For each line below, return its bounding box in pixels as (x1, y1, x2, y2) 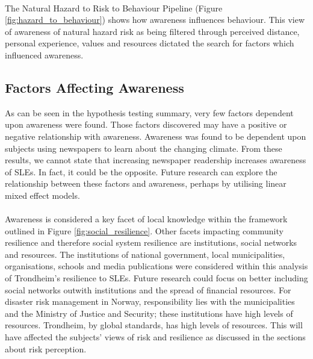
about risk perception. (5, 342, 87, 355)
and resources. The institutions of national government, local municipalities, (5, 248, 285, 260)
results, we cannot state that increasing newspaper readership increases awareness (5, 154, 306, 166)
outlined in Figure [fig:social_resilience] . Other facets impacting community (5, 224, 284, 237)
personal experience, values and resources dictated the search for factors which (5, 37, 294, 49)
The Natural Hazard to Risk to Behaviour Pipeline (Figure (5, 1, 223, 14)
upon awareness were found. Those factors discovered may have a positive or (5, 118, 287, 131)
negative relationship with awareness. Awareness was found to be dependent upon (5, 130, 306, 142)
